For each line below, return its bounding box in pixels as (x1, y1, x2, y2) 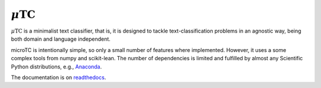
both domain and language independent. (11, 35, 111, 43)
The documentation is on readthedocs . (11, 74, 106, 81)
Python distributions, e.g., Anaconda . (11, 63, 102, 70)
